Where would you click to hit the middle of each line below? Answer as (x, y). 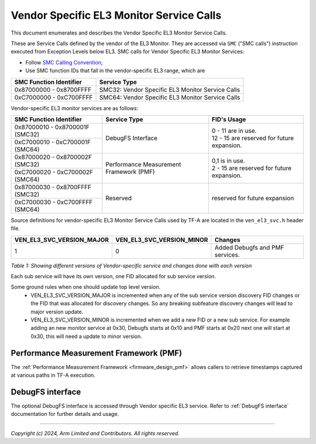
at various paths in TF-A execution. (53, 375)
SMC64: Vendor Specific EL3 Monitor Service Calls (170, 97)
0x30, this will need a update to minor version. (87, 336)
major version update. (57, 312)
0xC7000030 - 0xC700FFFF (54, 202)
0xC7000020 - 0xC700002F (54, 172)
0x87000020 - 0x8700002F (53, 157)
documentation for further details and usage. (65, 414)
